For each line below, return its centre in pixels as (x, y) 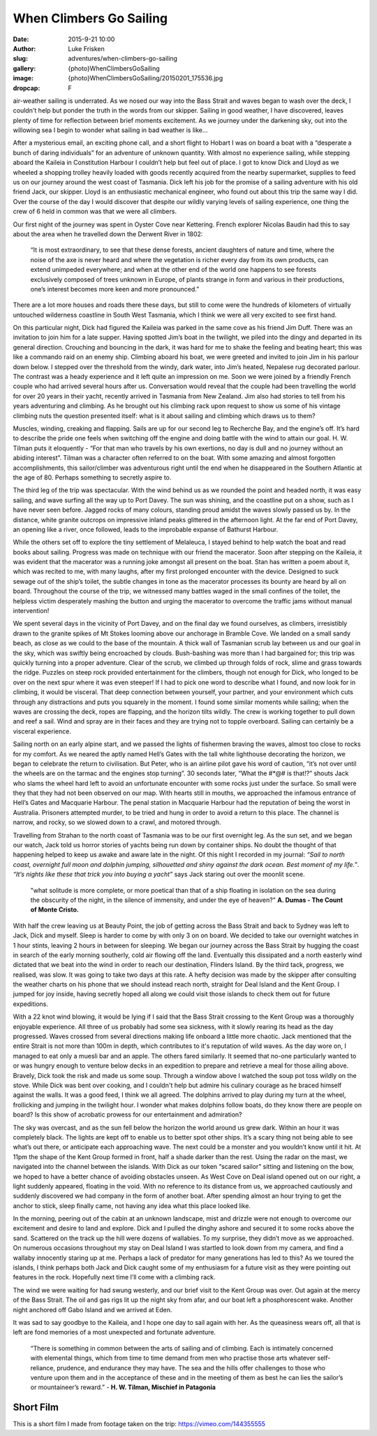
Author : (24, 48)
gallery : (24, 68)
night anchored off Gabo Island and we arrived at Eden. (93, 1309)
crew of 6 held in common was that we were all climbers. (95, 211)
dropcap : (27, 88)
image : (23, 78)
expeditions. (31, 1004)
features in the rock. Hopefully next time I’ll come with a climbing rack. (114, 1277)
